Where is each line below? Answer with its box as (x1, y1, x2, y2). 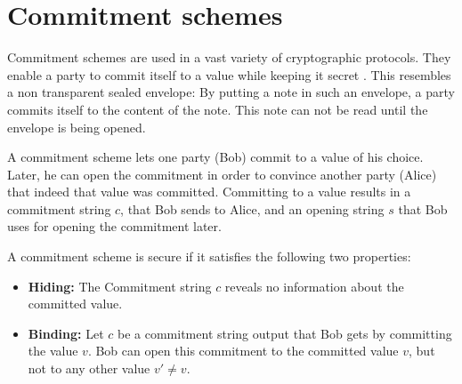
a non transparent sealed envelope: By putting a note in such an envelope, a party (7, 83, 455, 101)
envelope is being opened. (7, 117, 146, 136)
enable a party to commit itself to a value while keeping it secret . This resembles (7, 65, 451, 84)
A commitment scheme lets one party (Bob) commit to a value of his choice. (7, 148, 424, 166)
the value (28, 341, 78, 360)
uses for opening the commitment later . (7, 217, 222, 236)
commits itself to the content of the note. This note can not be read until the (7, 100, 428, 118)
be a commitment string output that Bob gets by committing (118, 324, 452, 342)
